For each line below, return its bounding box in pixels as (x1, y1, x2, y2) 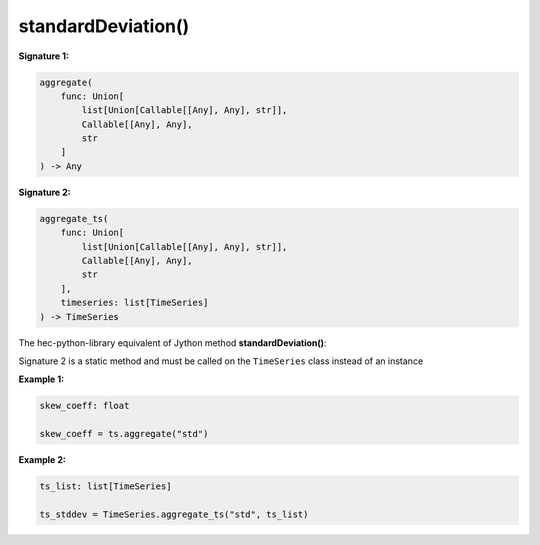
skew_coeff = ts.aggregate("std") (39, 428, 209, 440)
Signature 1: (18, 50, 70, 62)
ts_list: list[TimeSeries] (39, 481, 172, 492)
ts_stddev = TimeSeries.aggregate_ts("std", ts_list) (39, 508, 309, 520)
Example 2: (18, 454, 67, 466)
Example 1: (18, 373, 65, 385)
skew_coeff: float (39, 400, 130, 412)
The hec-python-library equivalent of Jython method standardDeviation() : (18, 336, 327, 349)
